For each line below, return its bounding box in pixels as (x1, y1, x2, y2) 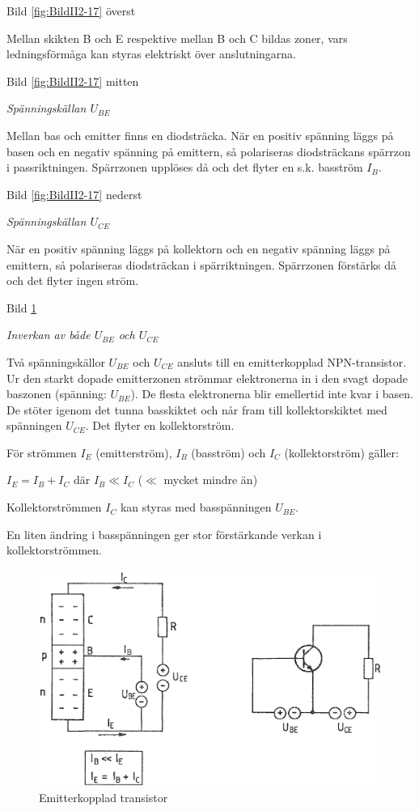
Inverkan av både (6, 326, 91, 343)
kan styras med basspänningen (120, 499, 272, 516)
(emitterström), (95, 444, 172, 461)
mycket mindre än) (163, 471, 258, 488)
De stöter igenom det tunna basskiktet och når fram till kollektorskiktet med (6, 401, 387, 418)
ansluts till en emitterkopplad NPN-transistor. (177, 353, 407, 370)
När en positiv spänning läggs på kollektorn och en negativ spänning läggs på (6, 240, 391, 257)
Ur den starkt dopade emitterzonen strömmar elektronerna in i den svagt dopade (6, 369, 408, 386)
